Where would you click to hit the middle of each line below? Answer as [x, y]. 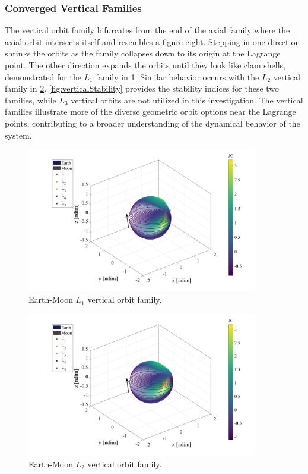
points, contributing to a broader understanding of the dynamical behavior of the [153, 123]
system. [18, 135]
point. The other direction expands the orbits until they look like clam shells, [145, 65]
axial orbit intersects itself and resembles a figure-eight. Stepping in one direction [153, 41]
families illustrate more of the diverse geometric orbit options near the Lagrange [150, 112]
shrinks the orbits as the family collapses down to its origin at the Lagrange [143, 53]
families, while [31, 100]
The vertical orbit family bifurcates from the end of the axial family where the [147, 30]
